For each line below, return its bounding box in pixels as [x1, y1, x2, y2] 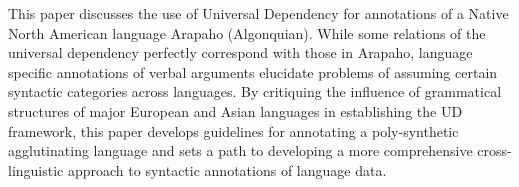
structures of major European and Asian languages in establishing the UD [8, 100, 463, 121]
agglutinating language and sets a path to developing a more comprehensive [8, 140, 473, 161]
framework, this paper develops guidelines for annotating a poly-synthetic [8, 120, 459, 141]
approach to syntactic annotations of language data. [67, 159, 387, 180]
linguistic [8, 159, 64, 180]
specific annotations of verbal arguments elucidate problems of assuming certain [8, 61, 498, 82]
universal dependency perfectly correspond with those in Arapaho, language [8, 42, 473, 63]
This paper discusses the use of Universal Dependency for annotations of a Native [8, 3, 509, 23]
